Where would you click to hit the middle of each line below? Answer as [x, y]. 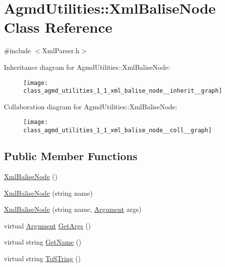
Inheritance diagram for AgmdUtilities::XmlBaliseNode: [87, 67]
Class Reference [58, 27]
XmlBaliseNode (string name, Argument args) [73, 209]
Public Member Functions [71, 156]
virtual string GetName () [43, 242]
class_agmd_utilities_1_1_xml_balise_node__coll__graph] [118, 131]
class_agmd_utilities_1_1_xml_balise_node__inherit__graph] [123, 91]
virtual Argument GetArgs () [47, 225]
